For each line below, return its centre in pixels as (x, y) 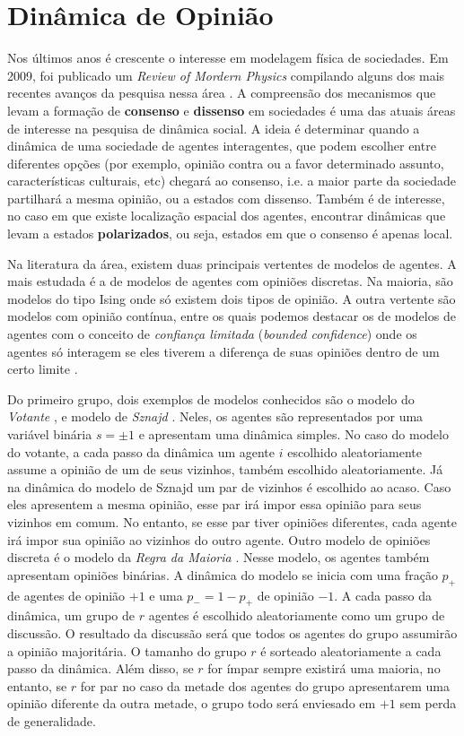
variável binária (50, 434)
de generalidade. (52, 720)
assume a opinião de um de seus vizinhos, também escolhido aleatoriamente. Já (225, 469)
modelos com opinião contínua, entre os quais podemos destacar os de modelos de (232, 316)
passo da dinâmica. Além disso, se (101, 668)
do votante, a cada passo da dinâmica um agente (141, 451)
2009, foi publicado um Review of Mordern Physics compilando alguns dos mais (226, 75)
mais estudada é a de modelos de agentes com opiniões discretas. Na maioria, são (230, 281)
